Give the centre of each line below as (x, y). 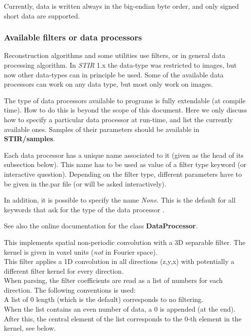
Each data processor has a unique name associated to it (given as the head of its (124, 155)
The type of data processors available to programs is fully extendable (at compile (125, 100)
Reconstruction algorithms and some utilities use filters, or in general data (115, 55)
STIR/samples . (30, 139)
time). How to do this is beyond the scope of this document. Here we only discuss (125, 110)
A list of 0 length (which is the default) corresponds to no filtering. (104, 299)
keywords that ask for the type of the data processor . (84, 209)
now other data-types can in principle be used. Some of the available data (114, 74)
